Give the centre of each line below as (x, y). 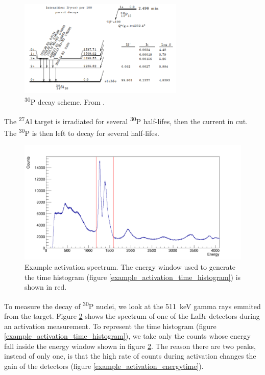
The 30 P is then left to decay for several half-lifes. (82, 132)
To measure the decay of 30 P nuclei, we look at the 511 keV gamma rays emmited (132, 305)
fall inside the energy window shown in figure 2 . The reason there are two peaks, (130, 346)
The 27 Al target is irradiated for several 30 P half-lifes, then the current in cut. (126, 120)
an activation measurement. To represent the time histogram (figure (110, 326)
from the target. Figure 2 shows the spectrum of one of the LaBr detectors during (132, 316)
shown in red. (46, 287)
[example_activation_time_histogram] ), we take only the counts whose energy (127, 336)
